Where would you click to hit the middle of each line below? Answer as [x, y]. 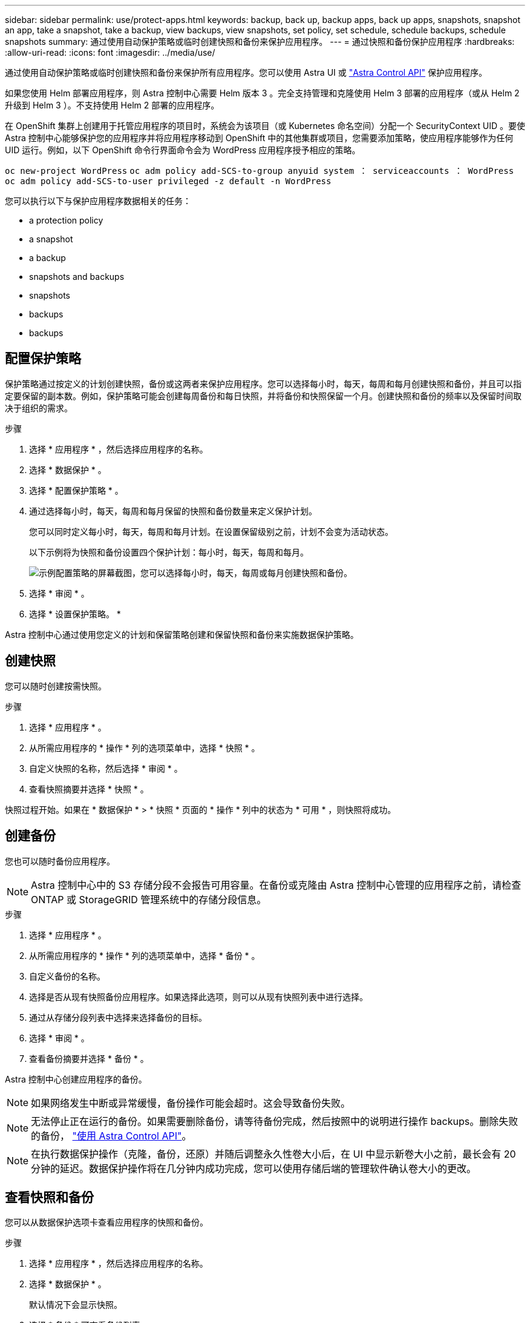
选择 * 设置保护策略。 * [75, 614]
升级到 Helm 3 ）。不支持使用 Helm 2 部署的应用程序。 [112, 105]
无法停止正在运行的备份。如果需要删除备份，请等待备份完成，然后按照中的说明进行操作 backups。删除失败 [275, 1121]
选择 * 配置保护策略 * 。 [76, 490]
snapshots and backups [77, 277]
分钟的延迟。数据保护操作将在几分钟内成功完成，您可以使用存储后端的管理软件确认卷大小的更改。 [254, 1168]
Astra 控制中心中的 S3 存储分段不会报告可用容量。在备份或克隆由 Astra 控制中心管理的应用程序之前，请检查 [276, 885]
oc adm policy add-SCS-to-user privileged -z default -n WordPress [168, 181]
